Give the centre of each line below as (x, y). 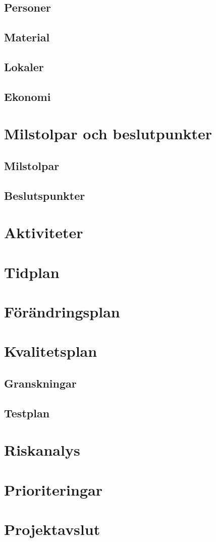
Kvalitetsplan (51, 351)
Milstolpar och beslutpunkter (108, 133)
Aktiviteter (44, 232)
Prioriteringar (53, 489)
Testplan (27, 413)
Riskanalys (42, 450)
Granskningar (40, 383)
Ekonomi (28, 96)
